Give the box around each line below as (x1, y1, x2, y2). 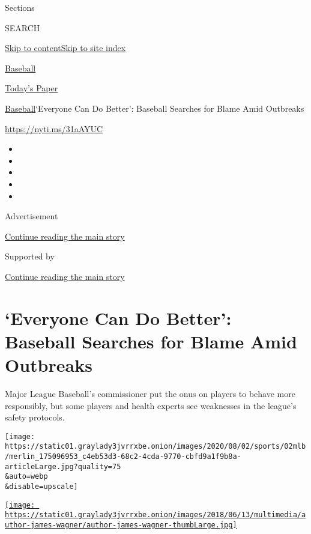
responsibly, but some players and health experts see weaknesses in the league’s (5, 399, 297, 411)
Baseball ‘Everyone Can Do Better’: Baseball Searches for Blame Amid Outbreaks (5, 102, 304, 114)
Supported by (5, 250, 55, 262)
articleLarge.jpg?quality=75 (5, 462, 121, 471)
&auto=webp (5, 472, 48, 481)
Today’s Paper (5, 82, 58, 94)
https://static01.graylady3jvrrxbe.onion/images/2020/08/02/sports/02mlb (5, 442, 306, 451)
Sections (5, 1, 35, 13)
